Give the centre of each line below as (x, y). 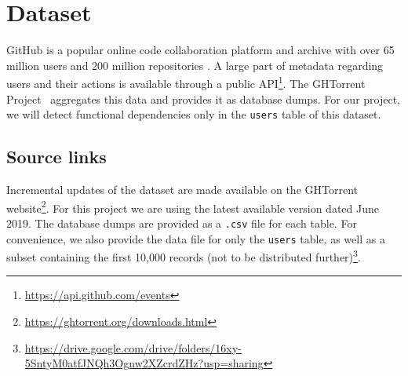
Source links (56, 157)
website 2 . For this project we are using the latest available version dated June (193, 206)
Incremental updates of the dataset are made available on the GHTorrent (182, 190)
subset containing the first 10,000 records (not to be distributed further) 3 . (184, 256)
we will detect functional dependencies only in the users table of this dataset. (194, 114)
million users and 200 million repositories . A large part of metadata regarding (195, 65)
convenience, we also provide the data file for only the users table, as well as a (196, 238)
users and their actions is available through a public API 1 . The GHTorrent (186, 82)
